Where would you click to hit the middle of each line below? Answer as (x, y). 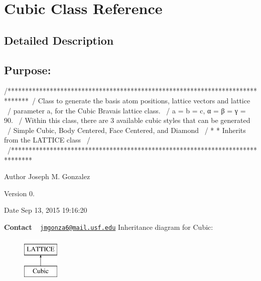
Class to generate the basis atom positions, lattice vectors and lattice (144, 100)
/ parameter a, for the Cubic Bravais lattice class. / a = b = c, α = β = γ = (126, 110)
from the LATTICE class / (47, 140)
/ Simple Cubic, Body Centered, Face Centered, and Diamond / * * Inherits (126, 130)
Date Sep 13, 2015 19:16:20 (46, 210)
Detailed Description (59, 40)
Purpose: (28, 69)
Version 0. (19, 193)
